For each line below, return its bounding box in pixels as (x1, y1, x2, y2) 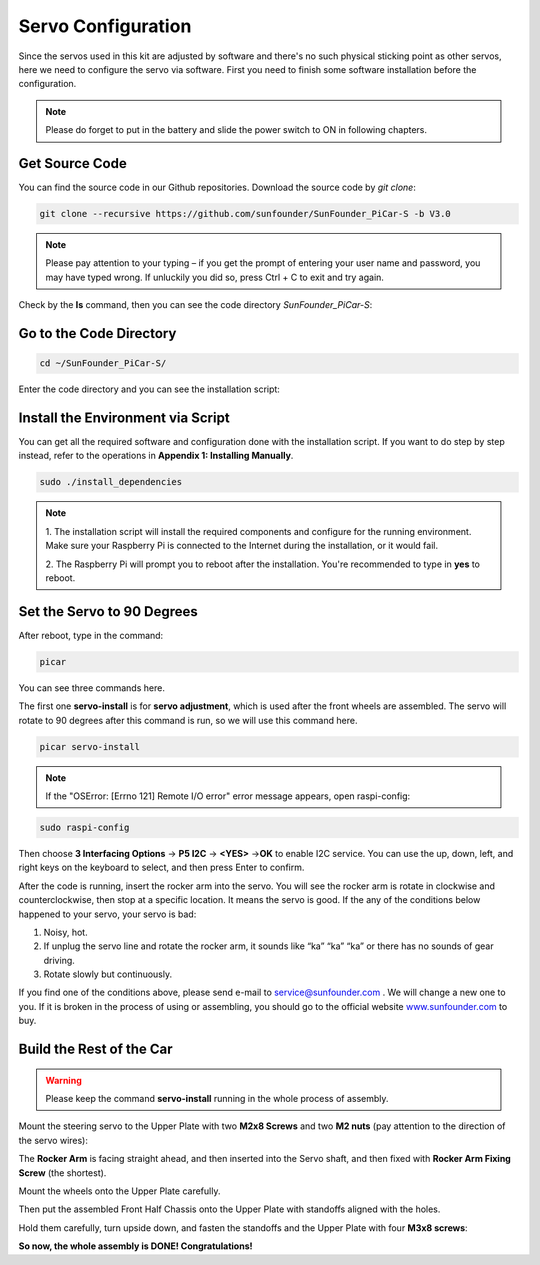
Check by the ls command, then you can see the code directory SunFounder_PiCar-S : (18, 299, 373, 311)
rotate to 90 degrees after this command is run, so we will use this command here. (18, 714, 358, 726)
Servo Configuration (18, 15, 192, 37)
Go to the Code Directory (18, 325, 177, 342)
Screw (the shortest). (18, 1166, 107, 1179)
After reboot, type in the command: (18, 629, 164, 641)
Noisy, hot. (43, 926, 89, 938)
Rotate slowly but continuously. (43, 968, 173, 980)
